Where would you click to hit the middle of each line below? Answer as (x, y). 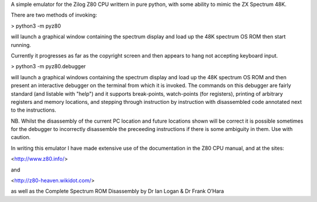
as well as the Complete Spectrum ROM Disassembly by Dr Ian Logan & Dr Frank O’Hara (117, 191)
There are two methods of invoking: (54, 15)
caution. (21, 137)
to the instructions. (33, 110)
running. (21, 45)
